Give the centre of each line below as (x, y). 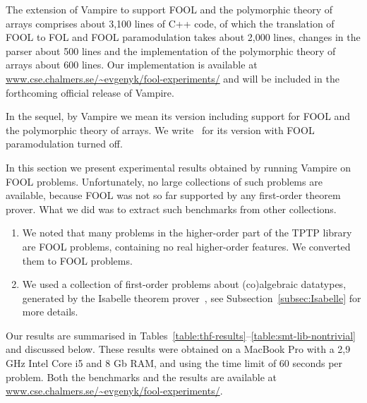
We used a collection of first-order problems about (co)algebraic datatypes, (184, 284)
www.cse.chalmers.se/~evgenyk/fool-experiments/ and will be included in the (173, 78)
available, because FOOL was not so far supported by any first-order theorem (173, 195)
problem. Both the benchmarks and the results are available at (142, 377)
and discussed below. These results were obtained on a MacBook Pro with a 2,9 (178, 349)
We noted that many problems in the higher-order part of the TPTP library (187, 233)
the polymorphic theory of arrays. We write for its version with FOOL (160, 130)
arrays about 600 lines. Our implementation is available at (132, 65)
